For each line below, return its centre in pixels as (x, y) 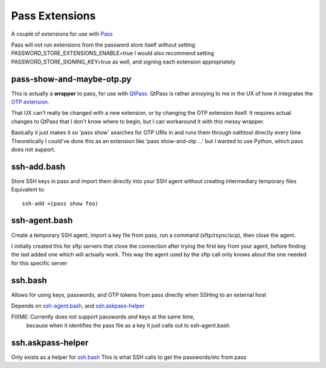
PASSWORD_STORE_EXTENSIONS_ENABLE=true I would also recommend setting (113, 53)
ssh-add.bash (38, 166)
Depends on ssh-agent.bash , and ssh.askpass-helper (78, 306)
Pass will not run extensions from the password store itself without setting (103, 45)
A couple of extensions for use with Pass (62, 34)
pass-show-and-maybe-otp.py (71, 79)
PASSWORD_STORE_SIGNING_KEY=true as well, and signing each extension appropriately (123, 62)
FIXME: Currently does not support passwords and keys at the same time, (103, 317)
